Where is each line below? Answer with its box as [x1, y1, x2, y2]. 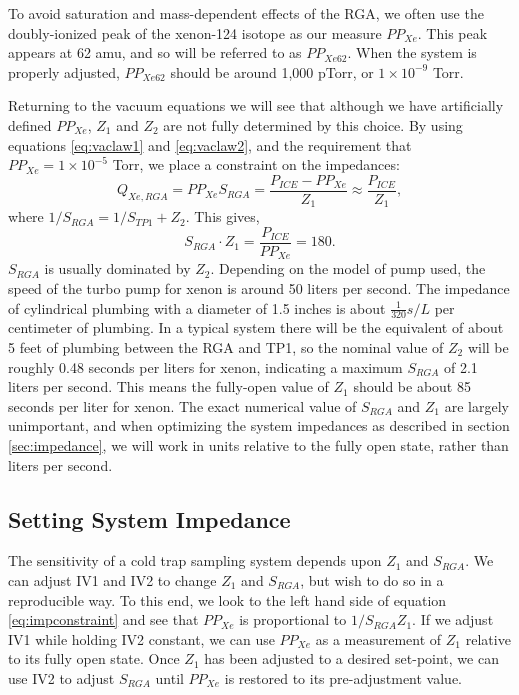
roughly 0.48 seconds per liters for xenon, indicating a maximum [8, 356, 403, 377]
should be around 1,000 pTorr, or [170, 61, 374, 82]
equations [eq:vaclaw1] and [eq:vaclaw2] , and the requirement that [8, 134, 412, 155]
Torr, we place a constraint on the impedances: [112, 154, 400, 175]
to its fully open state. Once [8, 648, 180, 669]
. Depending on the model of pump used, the [210, 258, 486, 279]
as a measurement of [315, 628, 442, 649]
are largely [444, 395, 509, 416]
